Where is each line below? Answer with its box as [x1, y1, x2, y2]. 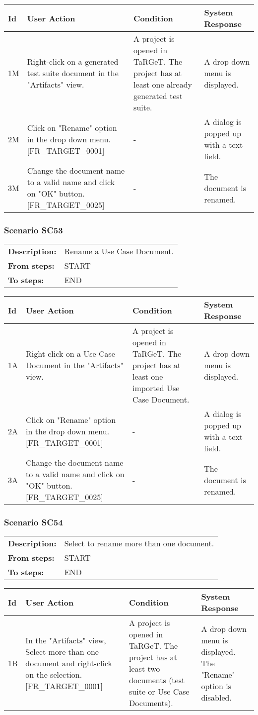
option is [201, 680, 231, 692]
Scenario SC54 [4, 516, 63, 528]
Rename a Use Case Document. [64, 245, 174, 257]
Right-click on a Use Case [26, 348, 115, 360]
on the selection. [25, 668, 82, 680]
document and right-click [25, 657, 113, 669]
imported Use [132, 382, 180, 394]
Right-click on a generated [27, 56, 119, 67]
